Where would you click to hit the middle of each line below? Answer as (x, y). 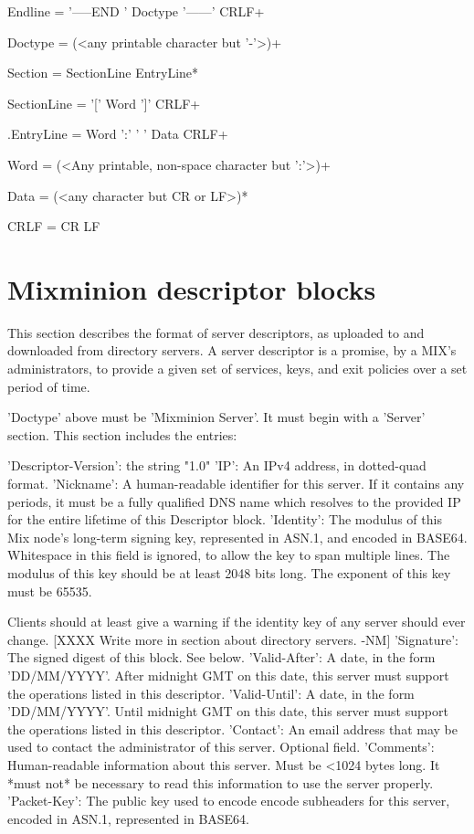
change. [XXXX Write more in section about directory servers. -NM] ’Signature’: (233, 639)
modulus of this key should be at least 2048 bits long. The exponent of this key (229, 573)
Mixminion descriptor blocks (192, 288)
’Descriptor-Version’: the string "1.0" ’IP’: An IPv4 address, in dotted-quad (217, 465)
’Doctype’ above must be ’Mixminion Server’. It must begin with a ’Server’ (216, 417)
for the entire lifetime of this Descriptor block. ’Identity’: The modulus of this (225, 519)
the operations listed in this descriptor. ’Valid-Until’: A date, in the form (211, 693)
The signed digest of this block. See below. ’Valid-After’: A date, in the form (221, 657)
